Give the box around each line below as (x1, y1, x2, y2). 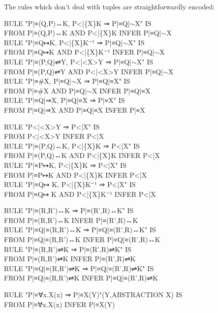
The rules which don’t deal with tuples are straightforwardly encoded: (4, 1, 215, 11)
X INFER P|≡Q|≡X (92, 85, 151, 95)
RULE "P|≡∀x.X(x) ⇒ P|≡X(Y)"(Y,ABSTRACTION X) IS (4, 289, 183, 300)
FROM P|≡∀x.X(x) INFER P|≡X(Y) (4, 299, 115, 309)
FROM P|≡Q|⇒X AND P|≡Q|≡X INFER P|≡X (4, 104, 145, 115)
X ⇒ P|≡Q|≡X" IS (76, 76, 130, 86)
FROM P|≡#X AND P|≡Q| (4, 85, 87, 95)
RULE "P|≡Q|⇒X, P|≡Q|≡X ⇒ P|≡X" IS (4, 95, 125, 105)
